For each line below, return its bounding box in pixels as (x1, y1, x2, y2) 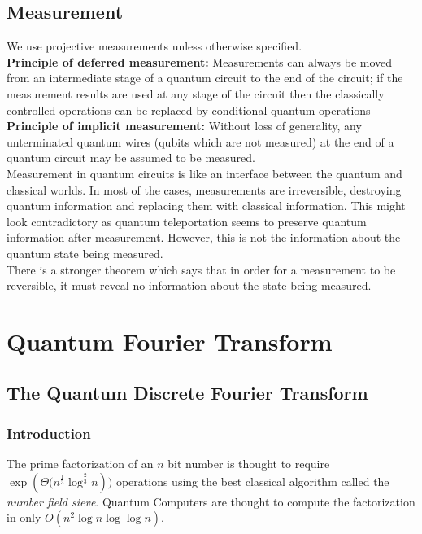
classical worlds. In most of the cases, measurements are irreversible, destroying (7, 181, 402, 198)
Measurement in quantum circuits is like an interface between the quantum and (7, 164, 402, 182)
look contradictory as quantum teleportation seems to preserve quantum (7, 212, 367, 230)
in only (7, 509, 41, 526)
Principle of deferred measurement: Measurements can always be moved (7, 53, 393, 70)
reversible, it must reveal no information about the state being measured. (7, 277, 372, 294)
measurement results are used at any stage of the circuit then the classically (7, 85, 385, 102)
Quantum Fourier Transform (7, 324, 333, 357)
